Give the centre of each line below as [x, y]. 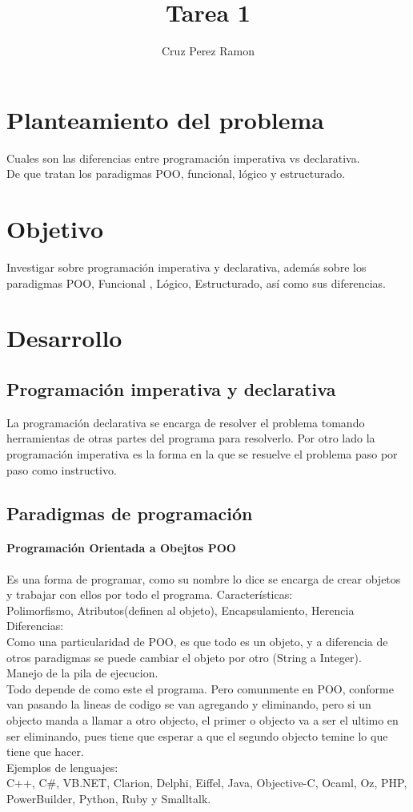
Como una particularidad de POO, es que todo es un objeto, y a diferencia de [197, 642]
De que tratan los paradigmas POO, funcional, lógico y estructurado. [176, 174]
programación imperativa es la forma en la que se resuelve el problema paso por [202, 453]
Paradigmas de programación [130, 513]
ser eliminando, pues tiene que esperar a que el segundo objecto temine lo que [197, 735]
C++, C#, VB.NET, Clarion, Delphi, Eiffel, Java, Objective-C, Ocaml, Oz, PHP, [207, 783]
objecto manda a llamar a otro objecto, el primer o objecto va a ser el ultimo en [202, 720]
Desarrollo [64, 338]
